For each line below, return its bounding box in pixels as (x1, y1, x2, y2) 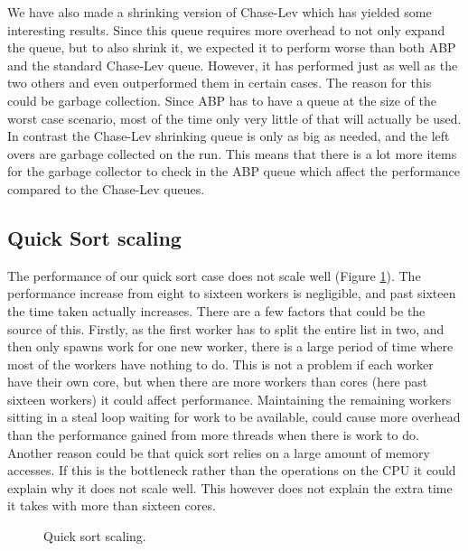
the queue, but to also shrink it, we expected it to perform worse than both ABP (7, 38, 456, 57)
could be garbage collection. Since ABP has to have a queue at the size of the (7, 90, 436, 109)
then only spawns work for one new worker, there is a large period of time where (7, 337, 454, 356)
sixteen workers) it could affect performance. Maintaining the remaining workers (7, 389, 452, 408)
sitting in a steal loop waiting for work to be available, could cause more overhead (7, 407, 461, 426)
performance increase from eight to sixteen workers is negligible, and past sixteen (7, 284, 456, 303)
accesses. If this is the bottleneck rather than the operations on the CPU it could (7, 461, 456, 480)
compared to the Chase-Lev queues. (7, 179, 205, 198)
